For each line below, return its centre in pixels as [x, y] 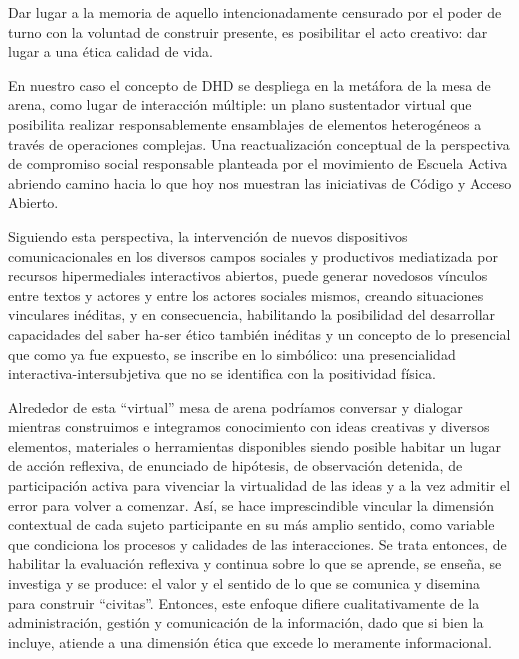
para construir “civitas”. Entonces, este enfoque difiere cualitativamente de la [244, 602]
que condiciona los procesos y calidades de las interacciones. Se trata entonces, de [257, 543]
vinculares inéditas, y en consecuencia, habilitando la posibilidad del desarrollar [252, 314]
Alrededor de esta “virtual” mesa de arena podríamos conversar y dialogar [235, 406]
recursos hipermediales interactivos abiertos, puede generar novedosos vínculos [248, 275]
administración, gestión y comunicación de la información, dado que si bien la [246, 622]
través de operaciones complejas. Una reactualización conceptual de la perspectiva [259, 143]
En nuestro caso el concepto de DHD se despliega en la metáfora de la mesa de [249, 84]
